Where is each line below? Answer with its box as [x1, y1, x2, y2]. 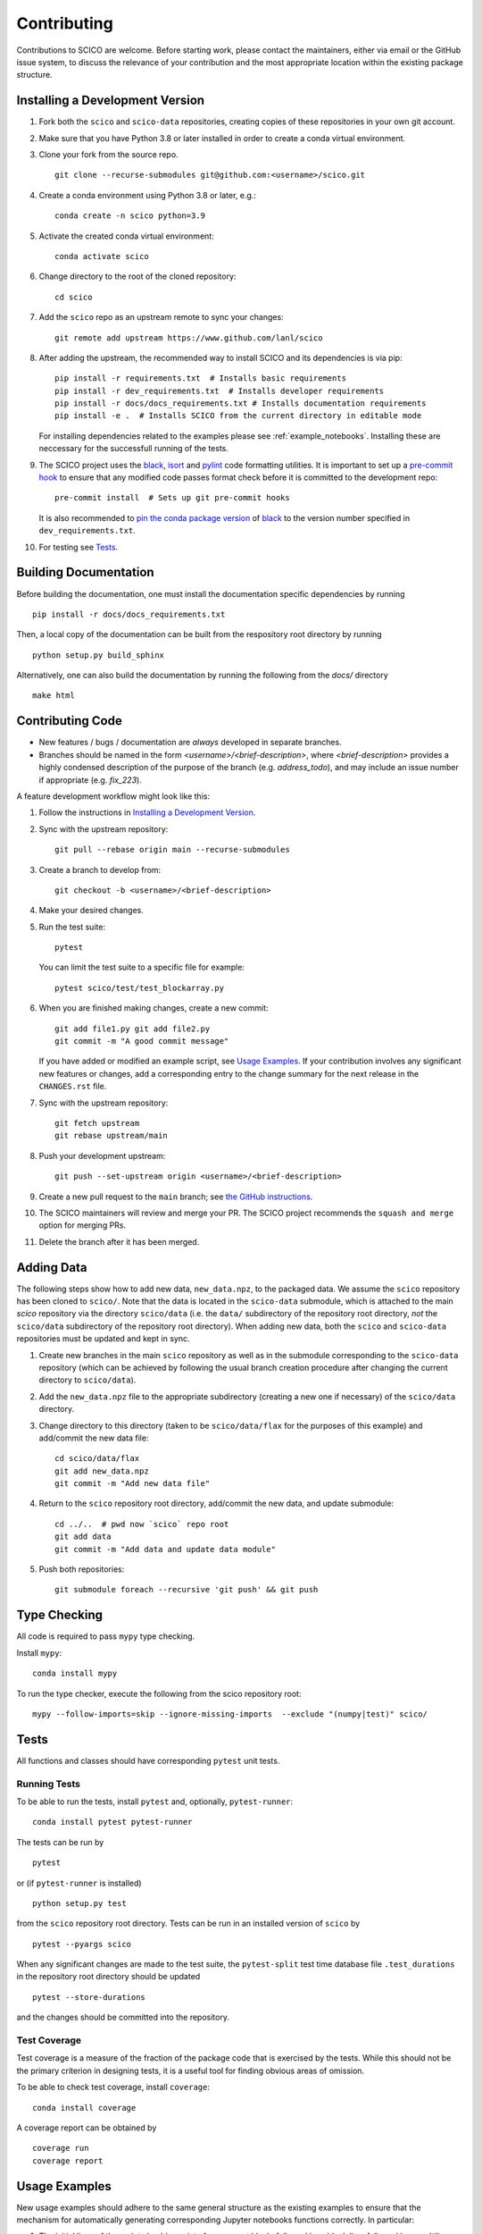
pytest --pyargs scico [32, 1939, 132, 1949]
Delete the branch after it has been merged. [38, 1236, 200, 1247]
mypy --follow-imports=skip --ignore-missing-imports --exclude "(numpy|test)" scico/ [32, 1709, 428, 1719]
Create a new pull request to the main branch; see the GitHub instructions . [38, 1191, 313, 1202]
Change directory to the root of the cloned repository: [38, 271, 237, 281]
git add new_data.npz [54, 1466, 149, 1476]
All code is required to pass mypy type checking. [16, 1631, 195, 1642]
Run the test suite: [38, 921, 106, 932]
